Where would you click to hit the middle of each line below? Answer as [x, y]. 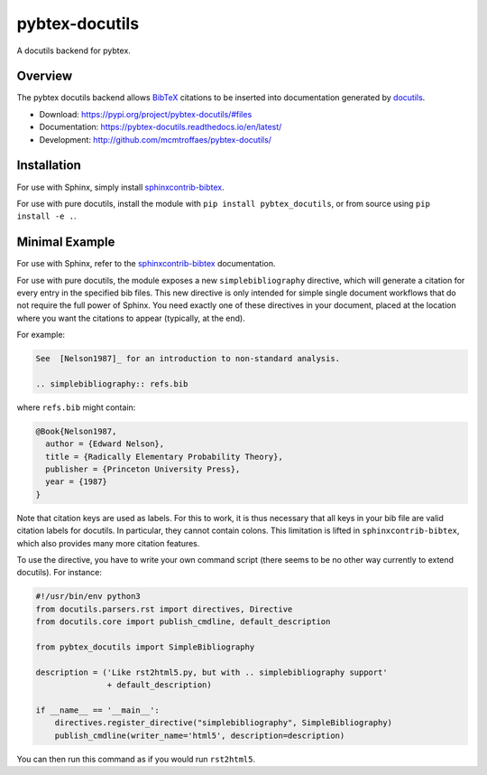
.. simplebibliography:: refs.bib [112, 383]
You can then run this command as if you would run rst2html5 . [136, 759]
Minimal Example [66, 243]
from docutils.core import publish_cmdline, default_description [183, 622]
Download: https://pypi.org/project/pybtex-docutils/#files [146, 114]
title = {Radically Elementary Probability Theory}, [164, 457]
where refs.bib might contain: [76, 407]
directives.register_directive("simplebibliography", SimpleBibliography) [223, 723]
